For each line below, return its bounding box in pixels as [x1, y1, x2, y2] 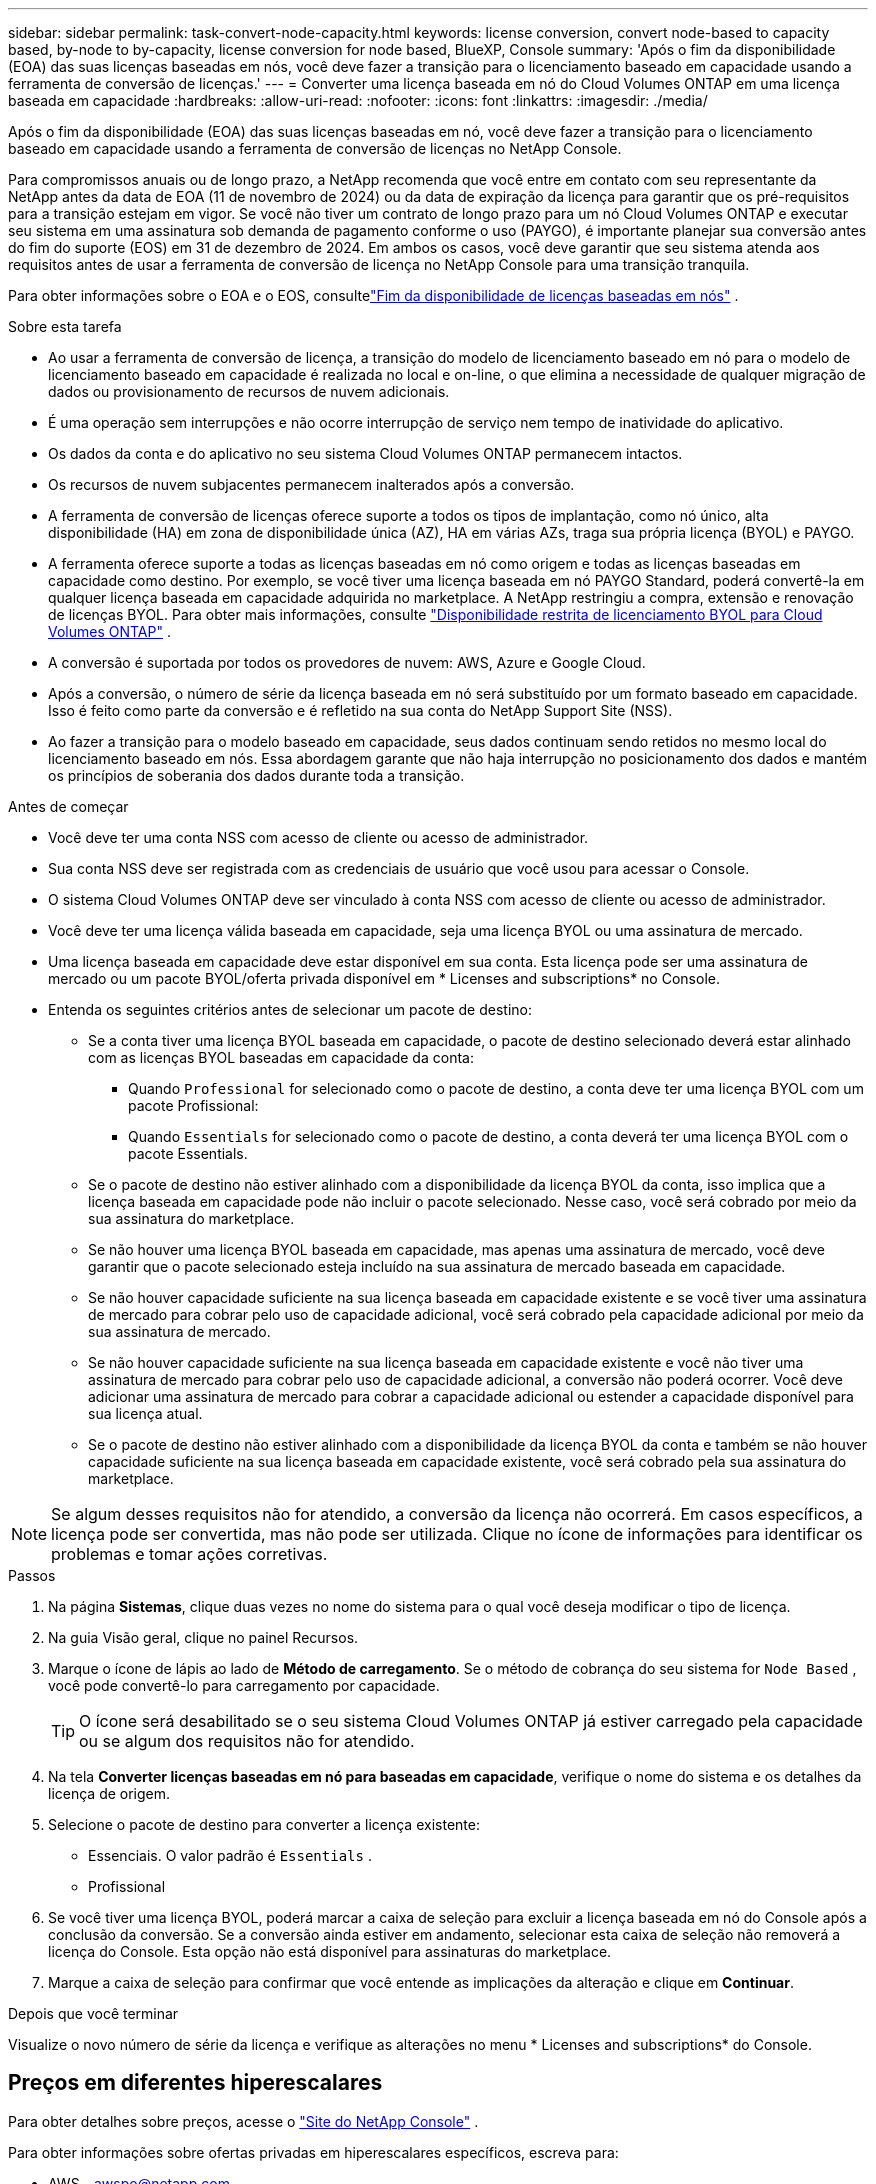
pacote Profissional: [128, 1097, 259, 1114]
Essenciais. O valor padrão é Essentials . [88, 1847, 372, 1864]
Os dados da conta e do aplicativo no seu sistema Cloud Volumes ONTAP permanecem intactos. [48, 445, 683, 462]
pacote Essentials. [128, 1145, 248, 1162]
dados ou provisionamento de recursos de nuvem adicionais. [48, 383, 450, 400]
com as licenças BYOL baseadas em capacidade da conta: [88, 1049, 474, 1066]
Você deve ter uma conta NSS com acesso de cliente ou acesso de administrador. [48, 829, 589, 846]
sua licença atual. [88, 1405, 203, 1422]
